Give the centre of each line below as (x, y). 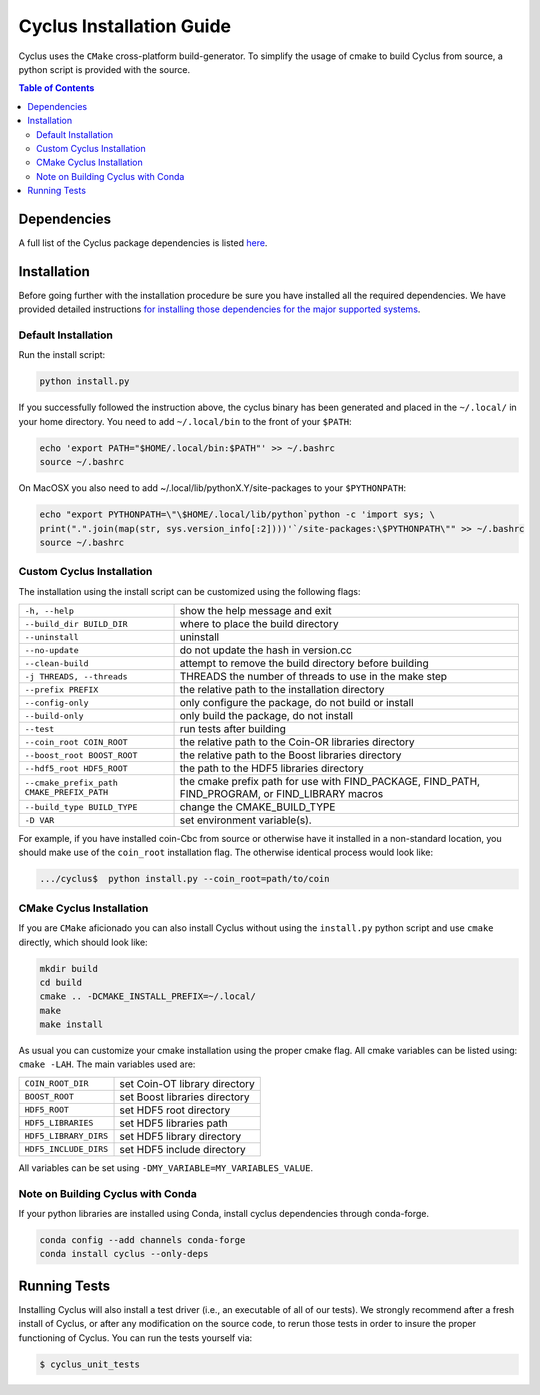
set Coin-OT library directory (187, 1083)
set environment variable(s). (245, 820)
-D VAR (39, 820)
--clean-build (56, 663)
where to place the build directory (259, 624)
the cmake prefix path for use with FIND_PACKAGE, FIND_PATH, (329, 782)
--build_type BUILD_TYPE (81, 806)
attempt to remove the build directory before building (304, 663)
